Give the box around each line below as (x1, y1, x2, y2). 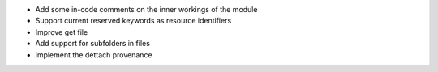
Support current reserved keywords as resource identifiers (35, 16, 232, 26)
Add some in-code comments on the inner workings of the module (35, 5, 258, 14)
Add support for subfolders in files (35, 39, 150, 49)
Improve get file (35, 27, 88, 36)
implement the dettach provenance (35, 49, 153, 60)
